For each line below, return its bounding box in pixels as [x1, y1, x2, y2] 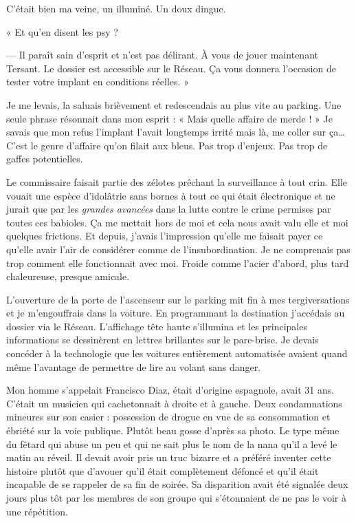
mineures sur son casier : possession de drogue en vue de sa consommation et [6, 409, 331, 424]
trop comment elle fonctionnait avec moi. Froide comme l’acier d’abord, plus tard [6, 255, 349, 270]
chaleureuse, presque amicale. [6, 269, 130, 284]
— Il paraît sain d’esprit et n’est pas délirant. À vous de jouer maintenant [6, 47, 318, 62]
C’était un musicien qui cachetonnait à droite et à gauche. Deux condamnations [6, 396, 342, 410]
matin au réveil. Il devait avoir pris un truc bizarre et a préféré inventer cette [6, 450, 331, 465]
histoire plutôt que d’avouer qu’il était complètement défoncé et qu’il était [6, 463, 319, 478]
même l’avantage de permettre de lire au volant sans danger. [6, 359, 261, 374]
